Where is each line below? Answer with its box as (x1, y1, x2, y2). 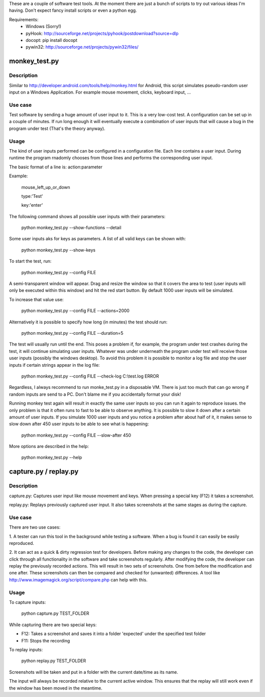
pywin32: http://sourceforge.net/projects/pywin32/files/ (26, 44, 139, 50)
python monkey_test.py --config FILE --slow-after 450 (21, 432, 132, 438)
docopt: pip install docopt (26, 37, 78, 43)
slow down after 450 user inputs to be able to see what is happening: (9, 421, 149, 427)
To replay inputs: (9, 646, 43, 652)
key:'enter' (21, 202, 43, 208)
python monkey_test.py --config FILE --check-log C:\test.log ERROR (21, 373, 159, 379)
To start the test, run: (9, 258, 52, 264)
